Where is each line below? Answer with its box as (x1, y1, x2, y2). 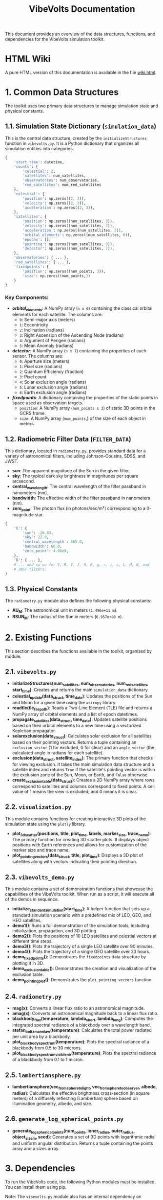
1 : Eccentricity (19, 322, 49, 328)
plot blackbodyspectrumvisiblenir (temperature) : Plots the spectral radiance (12, 1050, 157, 1058)
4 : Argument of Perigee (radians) (19, 338, 85, 344)
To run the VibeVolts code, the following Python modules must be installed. (5, 1179, 156, 1185)
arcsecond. (12, 478, 35, 484)
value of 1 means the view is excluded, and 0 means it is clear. (12, 788, 138, 794)
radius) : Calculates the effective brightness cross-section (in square (12, 1090, 150, 1096)
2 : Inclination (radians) (19, 327, 64, 333)
